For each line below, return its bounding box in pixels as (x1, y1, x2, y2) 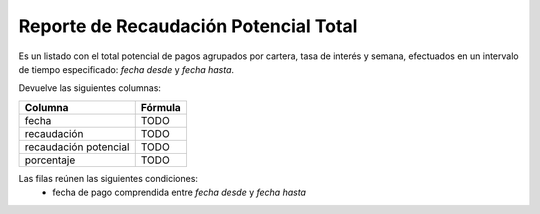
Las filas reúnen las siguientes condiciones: (18, 172, 199, 184)
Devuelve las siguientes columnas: (18, 82, 162, 94)
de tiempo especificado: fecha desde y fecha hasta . (18, 63, 235, 75)
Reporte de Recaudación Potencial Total (18, 15, 358, 37)
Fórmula (140, 100, 182, 114)
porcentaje (24, 153, 76, 167)
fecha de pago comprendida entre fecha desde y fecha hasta (52, 186, 307, 199)
